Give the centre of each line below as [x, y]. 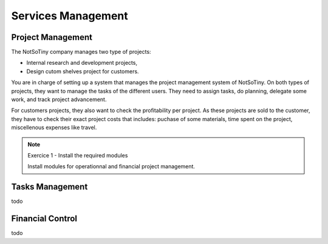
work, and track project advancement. [59, 99]
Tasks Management [50, 187]
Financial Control [44, 219]
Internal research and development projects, [82, 63]
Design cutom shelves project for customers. [83, 71]
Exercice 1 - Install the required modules [78, 155]
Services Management [70, 16]
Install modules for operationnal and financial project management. [111, 167]
